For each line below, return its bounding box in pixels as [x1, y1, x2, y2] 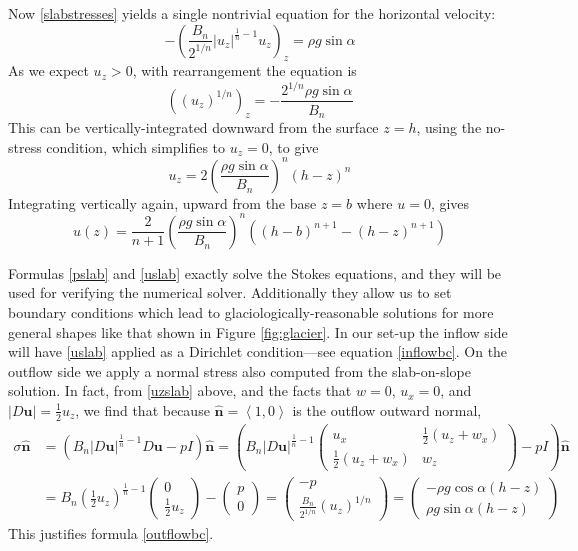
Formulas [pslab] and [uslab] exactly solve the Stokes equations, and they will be [8, 262, 502, 283]
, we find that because [75, 399, 210, 420]
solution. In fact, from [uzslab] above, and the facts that [8, 380, 352, 401]
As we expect [8, 60, 89, 81]
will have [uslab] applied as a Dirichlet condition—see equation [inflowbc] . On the [8, 341, 508, 362]
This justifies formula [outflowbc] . [8, 523, 214, 544]
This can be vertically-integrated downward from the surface [8, 117, 379, 137]
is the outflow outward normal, [292, 399, 482, 420]
